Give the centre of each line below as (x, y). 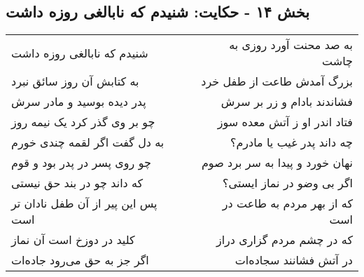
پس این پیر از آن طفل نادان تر (84, 203)
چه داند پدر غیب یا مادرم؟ (291, 142)
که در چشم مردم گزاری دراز (284, 240)
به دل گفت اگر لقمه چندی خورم (88, 142)
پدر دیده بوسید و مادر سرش (79, 102)
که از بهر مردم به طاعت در (287, 203)
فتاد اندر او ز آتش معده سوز (285, 122)
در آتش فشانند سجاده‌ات (294, 260)
